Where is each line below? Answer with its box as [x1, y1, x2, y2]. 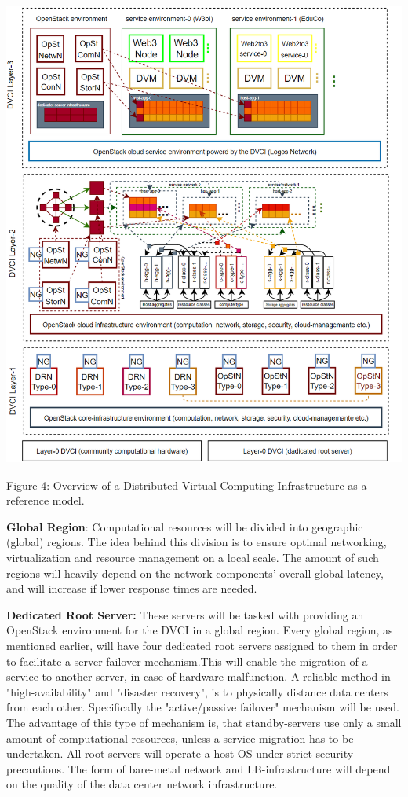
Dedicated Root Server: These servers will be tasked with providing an [6, 606, 364, 623]
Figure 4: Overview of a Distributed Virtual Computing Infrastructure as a [6, 476, 367, 493]
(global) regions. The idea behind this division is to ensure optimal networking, [6, 534, 387, 550]
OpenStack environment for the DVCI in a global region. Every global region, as [6, 622, 393, 638]
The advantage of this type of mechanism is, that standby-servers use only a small [6, 714, 402, 730]
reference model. [6, 492, 85, 509]
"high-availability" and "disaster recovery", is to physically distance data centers [6, 683, 388, 700]
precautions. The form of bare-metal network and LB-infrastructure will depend [6, 760, 391, 777]
